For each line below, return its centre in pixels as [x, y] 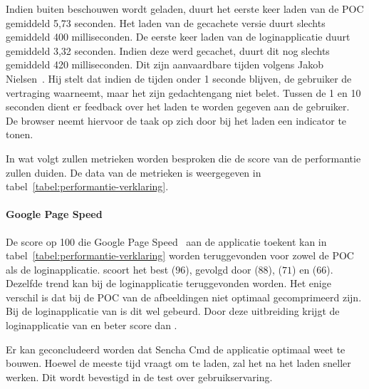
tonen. [20, 134]
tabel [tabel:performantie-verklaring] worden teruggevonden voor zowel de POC [180, 255]
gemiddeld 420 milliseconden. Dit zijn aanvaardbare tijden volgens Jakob [165, 64]
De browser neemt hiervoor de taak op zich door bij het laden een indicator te [176, 120]
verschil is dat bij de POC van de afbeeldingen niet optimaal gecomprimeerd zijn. [184, 297]
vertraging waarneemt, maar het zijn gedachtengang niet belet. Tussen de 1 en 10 [183, 92]
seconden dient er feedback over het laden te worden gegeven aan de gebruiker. [178, 107]
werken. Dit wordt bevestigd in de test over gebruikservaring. [139, 377]
